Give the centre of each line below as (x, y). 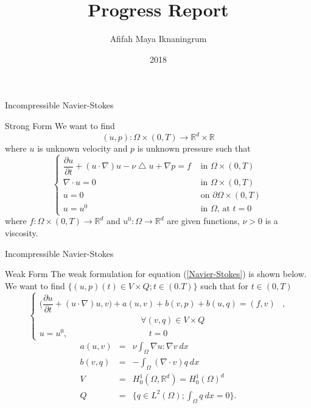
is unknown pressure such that (194, 148)
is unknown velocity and (82, 148)
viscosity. (22, 232)
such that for (224, 285)
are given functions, (203, 221)
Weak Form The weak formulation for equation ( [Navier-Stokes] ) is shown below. (156, 274)
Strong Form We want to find (60, 125)
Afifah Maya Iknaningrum (158, 39)
